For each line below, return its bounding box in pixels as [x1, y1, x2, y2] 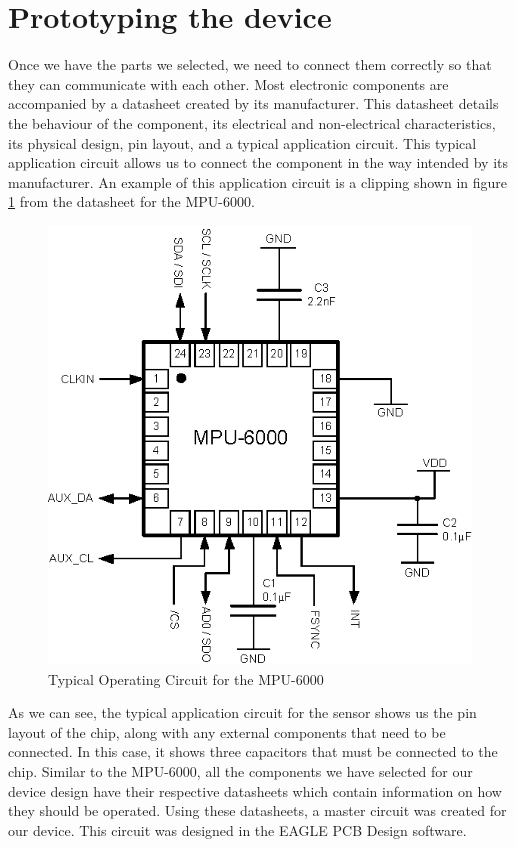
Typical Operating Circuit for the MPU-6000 [48, 668, 324, 689]
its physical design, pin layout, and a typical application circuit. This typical [8, 132, 477, 153]
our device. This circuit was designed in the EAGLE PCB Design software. [8, 819, 467, 840]
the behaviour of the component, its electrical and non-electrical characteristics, [8, 112, 496, 133]
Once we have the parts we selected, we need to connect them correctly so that [8, 54, 492, 75]
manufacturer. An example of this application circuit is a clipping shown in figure [8, 171, 507, 192]
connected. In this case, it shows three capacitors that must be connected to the [8, 741, 498, 762]
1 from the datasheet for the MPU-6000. [8, 191, 255, 212]
